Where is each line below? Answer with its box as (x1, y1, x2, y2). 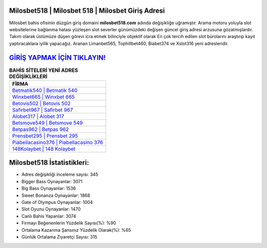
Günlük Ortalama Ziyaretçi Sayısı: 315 (21, 234, 97, 240)
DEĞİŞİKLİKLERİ (9, 73, 48, 80)
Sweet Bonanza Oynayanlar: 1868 (21, 192, 90, 198)
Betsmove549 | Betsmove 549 (12, 119, 83, 126)
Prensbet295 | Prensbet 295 (12, 132, 79, 139)
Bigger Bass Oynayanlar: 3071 (21, 178, 83, 184)
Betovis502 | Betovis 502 (12, 99, 71, 106)
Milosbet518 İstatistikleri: (9, 158, 89, 167)
